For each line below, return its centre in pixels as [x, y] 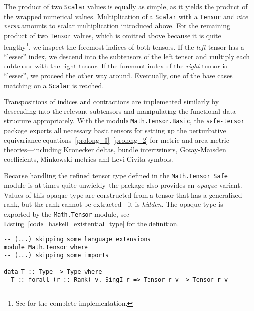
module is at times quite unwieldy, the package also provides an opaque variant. [123, 185]
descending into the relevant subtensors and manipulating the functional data [120, 111]
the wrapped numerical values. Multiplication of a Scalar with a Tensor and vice [126, 16]
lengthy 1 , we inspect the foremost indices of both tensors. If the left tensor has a [124, 46]
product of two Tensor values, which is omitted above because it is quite [113, 35]
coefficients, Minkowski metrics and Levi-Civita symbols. [89, 159]
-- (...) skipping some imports [56, 255]
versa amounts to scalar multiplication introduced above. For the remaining [117, 26]
